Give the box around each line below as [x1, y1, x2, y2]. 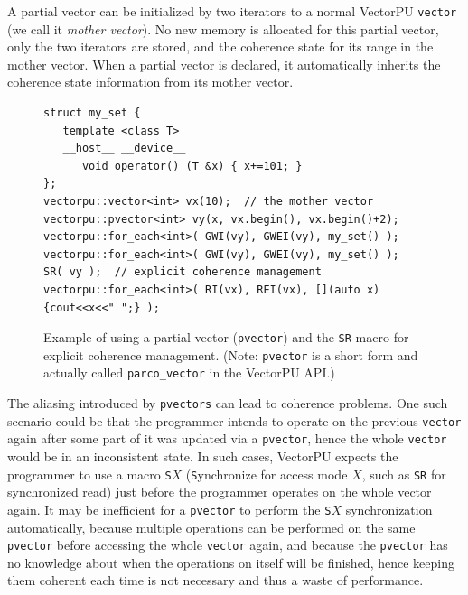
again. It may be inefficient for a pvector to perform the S [7, 499, 332, 518]
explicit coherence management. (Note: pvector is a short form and [43, 345, 418, 364]
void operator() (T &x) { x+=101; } [81, 159, 303, 172]
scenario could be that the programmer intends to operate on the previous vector [7, 411, 462, 430]
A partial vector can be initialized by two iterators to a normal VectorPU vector [7, 2, 457, 20]
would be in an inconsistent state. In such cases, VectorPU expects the [7, 447, 398, 466]
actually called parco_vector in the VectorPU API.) [43, 363, 335, 382]
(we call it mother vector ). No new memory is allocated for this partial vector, [7, 19, 439, 38]
